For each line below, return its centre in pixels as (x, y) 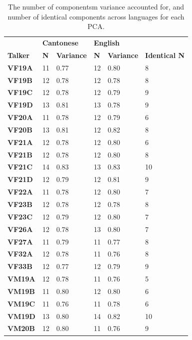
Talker (19, 55)
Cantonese (60, 43)
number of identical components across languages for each (96, 16)
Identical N (165, 55)
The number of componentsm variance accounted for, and (96, 6)
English (106, 43)
